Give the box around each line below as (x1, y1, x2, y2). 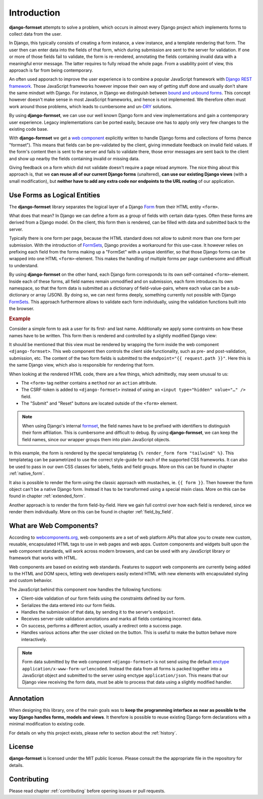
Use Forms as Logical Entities (9, 191, 100, 199)
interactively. (21, 636, 47, 642)
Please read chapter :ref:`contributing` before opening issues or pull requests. (9, 788, 166, 794)
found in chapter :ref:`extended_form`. (9, 493, 86, 499)
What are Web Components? (9, 522, 98, 530)
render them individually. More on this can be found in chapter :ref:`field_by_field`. (9, 509, 174, 515)
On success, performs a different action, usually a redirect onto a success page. (21, 623, 183, 628)
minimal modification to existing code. (9, 721, 85, 727)
